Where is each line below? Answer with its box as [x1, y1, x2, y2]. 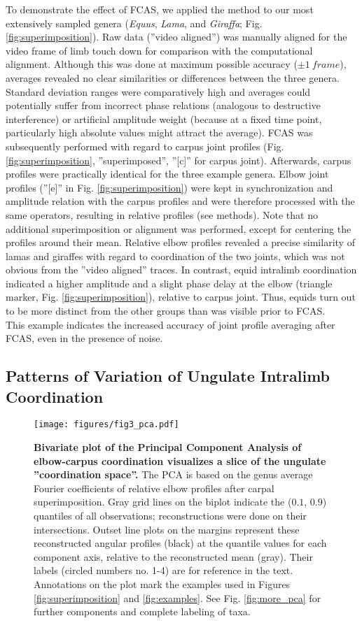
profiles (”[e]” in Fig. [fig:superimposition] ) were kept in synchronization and [6, 180, 333, 194]
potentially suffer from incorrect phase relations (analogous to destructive [6, 98, 321, 113]
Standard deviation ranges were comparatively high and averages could [6, 84, 311, 99]
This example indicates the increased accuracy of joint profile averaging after [6, 317, 335, 331]
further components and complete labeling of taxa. [34, 604, 251, 619]
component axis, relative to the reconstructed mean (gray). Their [34, 549, 313, 564]
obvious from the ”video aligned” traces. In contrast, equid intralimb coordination [6, 262, 357, 277]
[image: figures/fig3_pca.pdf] [34, 420, 179, 430]
